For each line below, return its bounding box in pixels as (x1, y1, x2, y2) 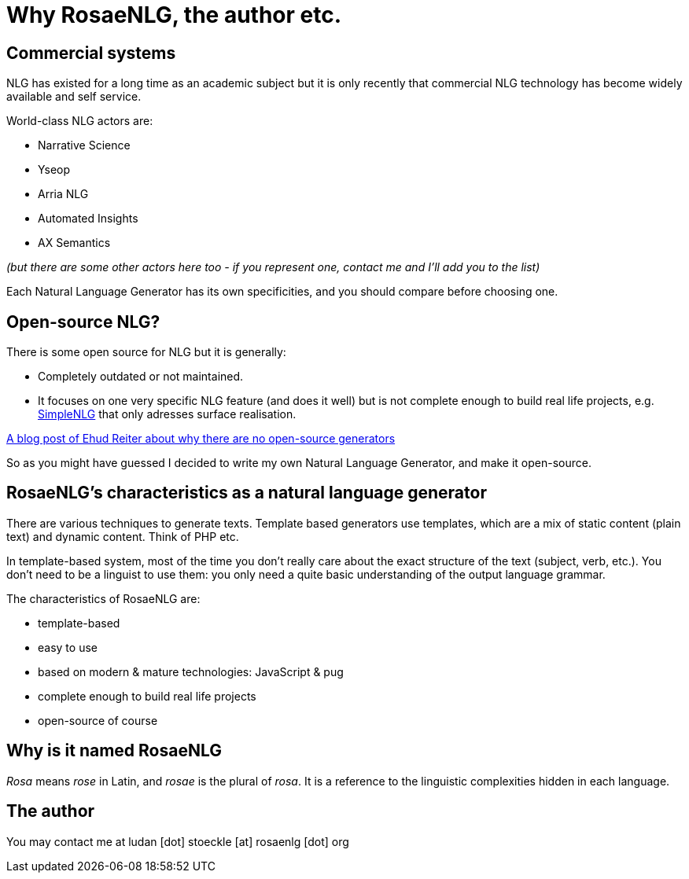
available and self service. (6, 90, 142, 104)
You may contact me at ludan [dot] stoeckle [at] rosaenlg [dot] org (6, 834, 349, 848)
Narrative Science (38, 138, 131, 153)
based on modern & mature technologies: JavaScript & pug (38, 664, 344, 679)
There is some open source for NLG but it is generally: (6, 345, 286, 359)
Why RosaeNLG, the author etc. (6, 2, 342, 28)
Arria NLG (38, 187, 89, 201)
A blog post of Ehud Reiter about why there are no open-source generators (6, 432, 396, 446)
